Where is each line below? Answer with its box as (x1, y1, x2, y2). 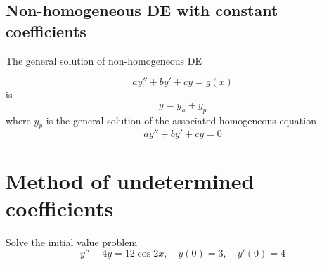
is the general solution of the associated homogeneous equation (46, 112, 316, 127)
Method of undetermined (6, 166, 255, 195)
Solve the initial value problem (6, 234, 138, 249)
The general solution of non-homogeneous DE (6, 53, 202, 67)
